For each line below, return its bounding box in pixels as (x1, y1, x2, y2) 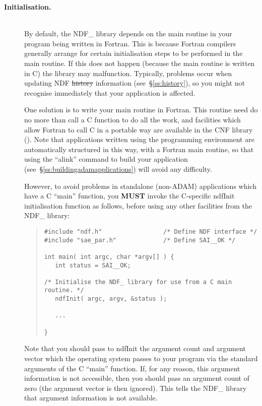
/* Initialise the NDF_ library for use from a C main (44, 278, 232, 286)
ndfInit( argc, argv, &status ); (55, 295, 167, 303)
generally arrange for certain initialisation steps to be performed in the (24, 48, 243, 58)
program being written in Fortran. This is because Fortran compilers (24, 38, 236, 48)
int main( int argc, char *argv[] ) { (44, 253, 174, 260)
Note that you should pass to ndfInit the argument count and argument (24, 343, 246, 354)
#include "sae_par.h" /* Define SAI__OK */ (44, 236, 236, 244)
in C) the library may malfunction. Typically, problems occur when (24, 67, 232, 78)
